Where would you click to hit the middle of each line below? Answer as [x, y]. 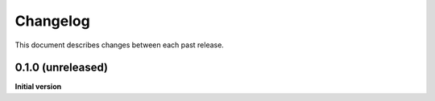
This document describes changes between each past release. [120, 45]
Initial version [38, 87]
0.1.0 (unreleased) [62, 68]
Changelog [52, 21]
